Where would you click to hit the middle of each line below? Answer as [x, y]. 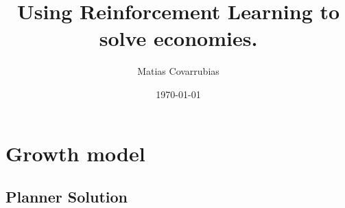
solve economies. [178, 38]
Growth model [75, 153]
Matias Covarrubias [178, 71]
